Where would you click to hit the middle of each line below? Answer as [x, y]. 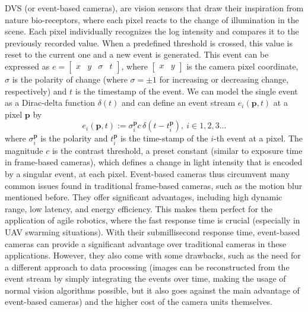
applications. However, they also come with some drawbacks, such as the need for [153, 255]
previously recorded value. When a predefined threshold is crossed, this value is [149, 42]
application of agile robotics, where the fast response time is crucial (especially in [153, 220]
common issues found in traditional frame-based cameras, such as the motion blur [154, 185]
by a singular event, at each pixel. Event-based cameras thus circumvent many [147, 173]
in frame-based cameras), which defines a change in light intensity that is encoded [154, 162]
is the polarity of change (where [70, 79]
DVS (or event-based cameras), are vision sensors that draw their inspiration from [154, 8]
